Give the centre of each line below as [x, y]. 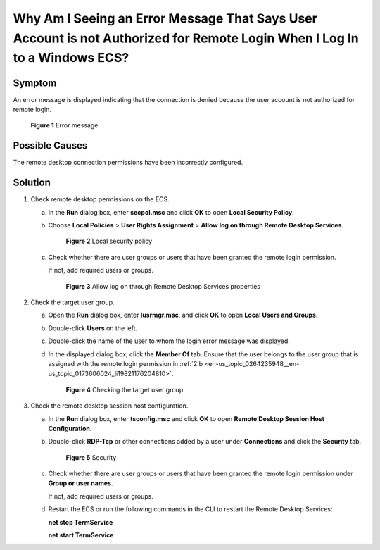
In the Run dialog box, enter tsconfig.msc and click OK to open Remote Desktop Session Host [186, 418]
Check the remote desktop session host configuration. [109, 406]
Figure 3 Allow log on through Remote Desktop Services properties [163, 286]
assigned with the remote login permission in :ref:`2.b [126, 363]
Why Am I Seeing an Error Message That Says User [165, 18]
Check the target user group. [72, 302]
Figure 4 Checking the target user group [125, 389]
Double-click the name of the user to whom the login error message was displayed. [169, 341]
